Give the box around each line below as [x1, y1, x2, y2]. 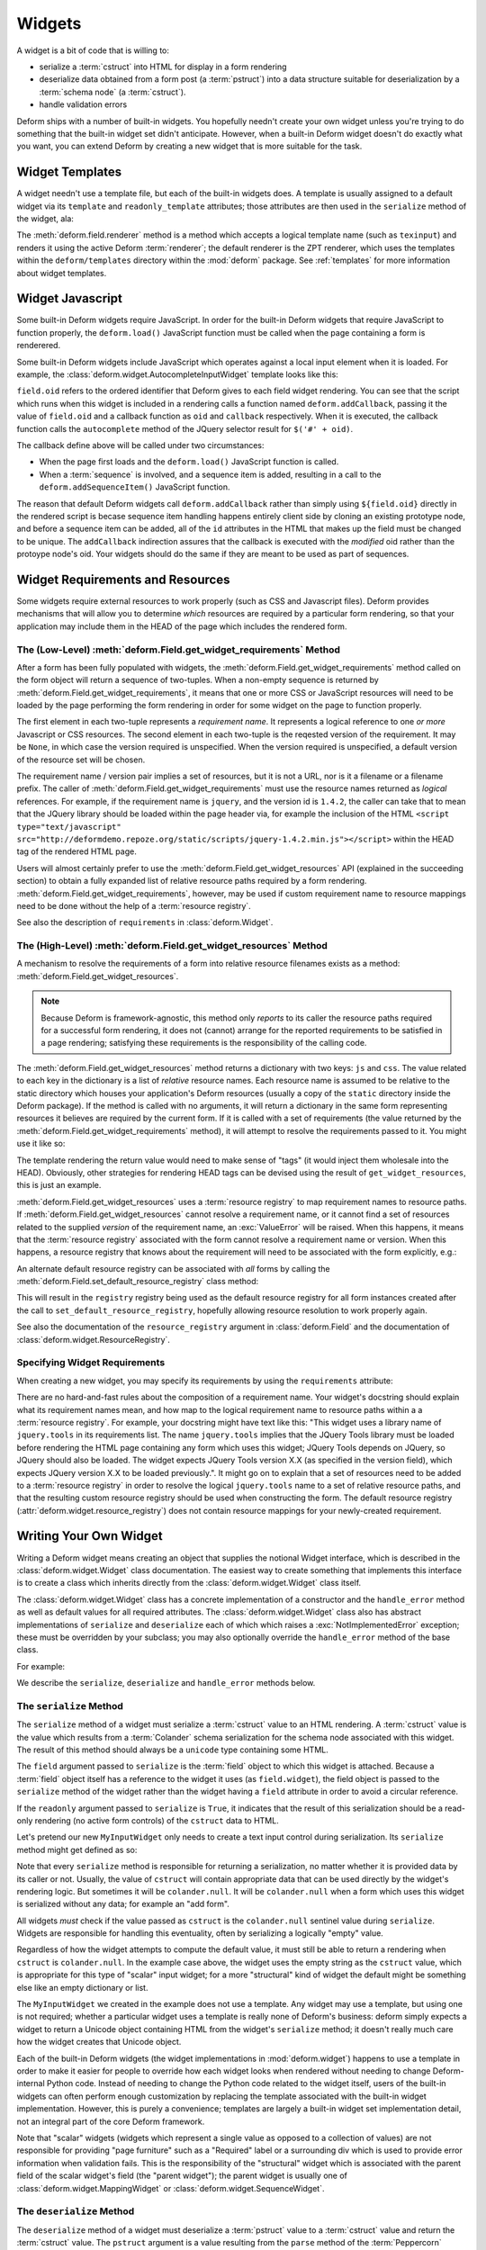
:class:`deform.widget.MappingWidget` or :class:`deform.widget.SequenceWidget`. [16, 2182, 325, 2193]
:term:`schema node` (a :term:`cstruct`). [39, 86, 186, 97]
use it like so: [16, 1138, 66, 1149]
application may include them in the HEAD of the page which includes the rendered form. [16, 621, 347, 632]
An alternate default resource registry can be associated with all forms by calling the [16, 1263, 330, 1273]
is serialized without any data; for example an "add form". [16, 1899, 229, 1910]
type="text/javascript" [16, 822, 121, 832]
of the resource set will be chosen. [16, 754, 146, 765]
